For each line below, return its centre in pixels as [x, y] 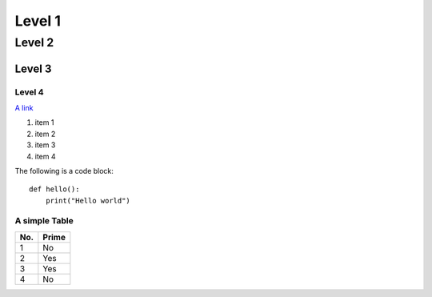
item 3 [45, 145]
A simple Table [44, 221]
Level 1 [38, 21]
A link [24, 107]
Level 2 [34, 42]
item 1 [44, 122]
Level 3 [33, 68]
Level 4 [29, 92]
